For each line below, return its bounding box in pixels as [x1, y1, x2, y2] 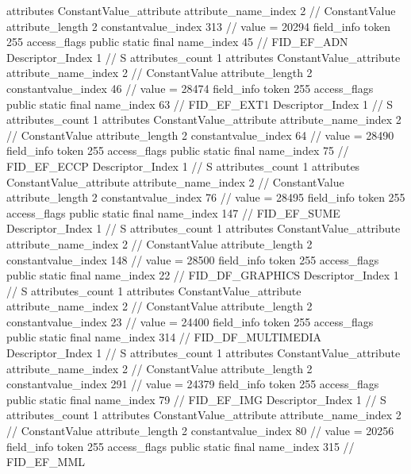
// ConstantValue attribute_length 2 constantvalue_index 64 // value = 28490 [6, 126, 394, 143]
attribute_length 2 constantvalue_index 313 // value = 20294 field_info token [6, 17, 390, 34]
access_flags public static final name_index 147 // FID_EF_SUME [6, 204, 340, 221]
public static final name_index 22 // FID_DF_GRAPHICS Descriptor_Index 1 [6, 267, 399, 283]
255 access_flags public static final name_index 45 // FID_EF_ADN [6, 33, 348, 50]
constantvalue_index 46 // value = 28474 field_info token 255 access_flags [6, 79, 374, 96]
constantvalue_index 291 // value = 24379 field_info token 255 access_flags [6, 376, 379, 392]
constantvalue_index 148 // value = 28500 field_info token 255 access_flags [6, 251, 379, 268]
